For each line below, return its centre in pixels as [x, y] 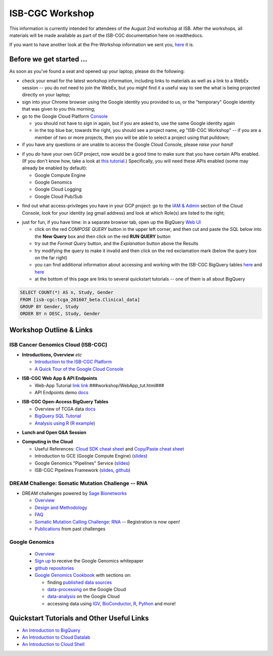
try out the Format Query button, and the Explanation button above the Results [117, 244]
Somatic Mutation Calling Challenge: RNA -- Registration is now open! [107, 522]
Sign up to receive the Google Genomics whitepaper [89, 561]
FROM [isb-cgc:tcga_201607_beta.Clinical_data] [80, 300]
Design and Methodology [61, 507]
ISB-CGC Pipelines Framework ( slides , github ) [83, 470]
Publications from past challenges [70, 529]
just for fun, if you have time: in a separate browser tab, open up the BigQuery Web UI [111, 222]
